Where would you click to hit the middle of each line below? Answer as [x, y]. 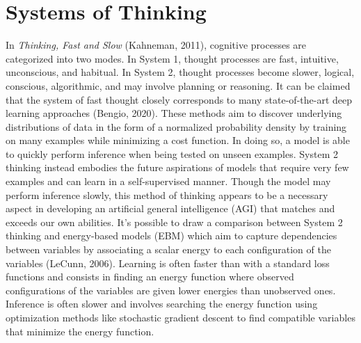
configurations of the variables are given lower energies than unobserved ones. [171, 290]
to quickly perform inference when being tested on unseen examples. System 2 [172, 153]
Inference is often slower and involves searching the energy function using [162, 304]
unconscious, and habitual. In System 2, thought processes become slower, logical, [180, 72]
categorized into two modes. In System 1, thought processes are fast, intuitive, [172, 58]
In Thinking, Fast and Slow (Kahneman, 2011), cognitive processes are [156, 45]
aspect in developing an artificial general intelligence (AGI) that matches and [170, 208]
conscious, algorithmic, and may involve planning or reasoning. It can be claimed [178, 85]
